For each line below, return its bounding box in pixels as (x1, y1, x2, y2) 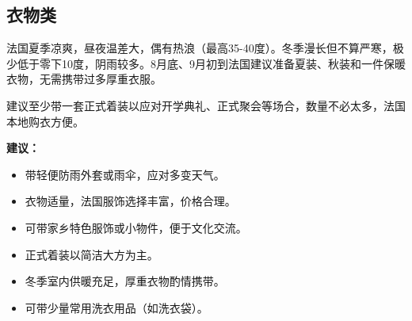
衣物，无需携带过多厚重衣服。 (6, 71, 162, 87)
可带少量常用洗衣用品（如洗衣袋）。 (25, 299, 208, 315)
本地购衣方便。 (6, 113, 84, 129)
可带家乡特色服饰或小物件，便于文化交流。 (25, 219, 247, 235)
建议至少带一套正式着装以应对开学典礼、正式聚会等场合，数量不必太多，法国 (6, 97, 406, 113)
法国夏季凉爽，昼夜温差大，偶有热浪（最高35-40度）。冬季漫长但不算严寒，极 (6, 40, 404, 56)
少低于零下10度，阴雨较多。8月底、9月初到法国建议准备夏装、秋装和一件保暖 (6, 55, 406, 71)
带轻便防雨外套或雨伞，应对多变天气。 (25, 166, 225, 182)
